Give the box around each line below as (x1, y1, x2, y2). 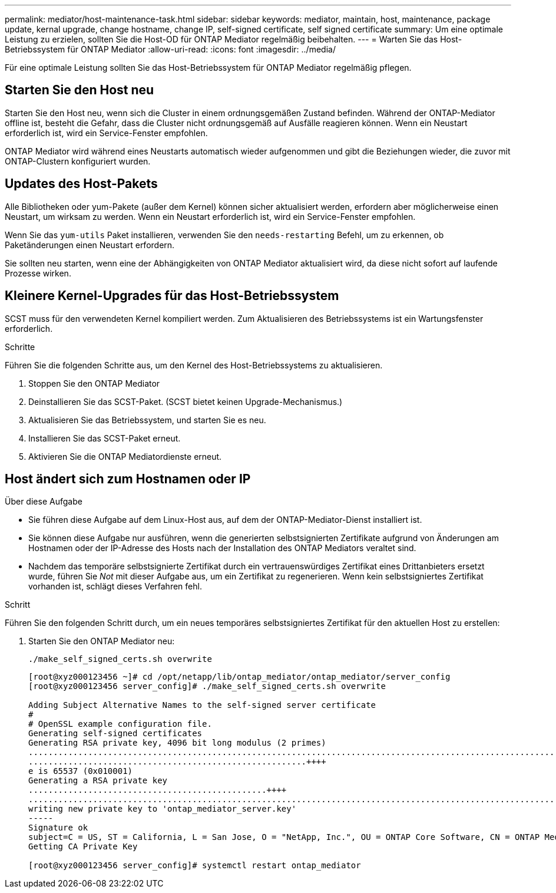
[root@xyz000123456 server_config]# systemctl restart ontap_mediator (28, 861, 361, 871)
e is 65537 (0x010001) (28, 766, 133, 776)
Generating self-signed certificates (28, 729, 203, 739)
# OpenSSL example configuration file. (28, 719, 212, 729)
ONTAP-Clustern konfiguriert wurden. (5, 156, 151, 166)
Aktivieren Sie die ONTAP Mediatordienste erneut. (28, 451, 222, 462)
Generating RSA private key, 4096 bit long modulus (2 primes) (28, 738, 326, 748)
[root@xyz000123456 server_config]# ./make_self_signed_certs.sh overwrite (28, 681, 386, 691)
